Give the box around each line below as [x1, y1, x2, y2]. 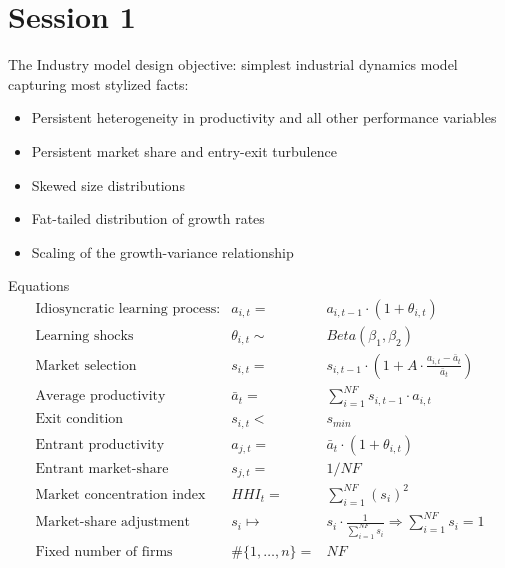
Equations [8, 275, 70, 296]
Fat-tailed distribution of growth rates [31, 208, 265, 229]
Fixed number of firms [35, 545, 173, 559]
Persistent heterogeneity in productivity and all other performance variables [31, 107, 497, 128]
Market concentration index [35, 487, 206, 502]
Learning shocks [35, 328, 134, 343]
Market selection [35, 358, 137, 373]
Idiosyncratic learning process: [35, 301, 221, 316]
